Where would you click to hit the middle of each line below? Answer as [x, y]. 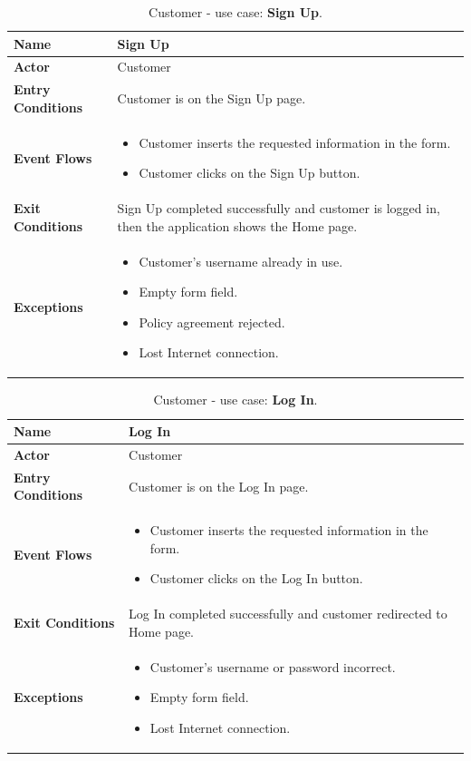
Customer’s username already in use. [241, 261]
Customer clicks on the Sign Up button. [250, 173]
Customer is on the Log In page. [219, 486]
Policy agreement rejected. [212, 322]
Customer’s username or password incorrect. [273, 666]
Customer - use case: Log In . [235, 400]
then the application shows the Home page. [237, 225]
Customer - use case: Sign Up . [235, 12]
